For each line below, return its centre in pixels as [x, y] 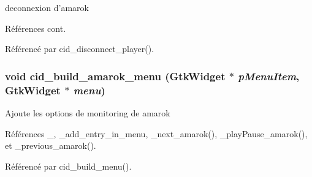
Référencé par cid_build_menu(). [68, 166]
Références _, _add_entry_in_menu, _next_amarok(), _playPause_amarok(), [156, 133]
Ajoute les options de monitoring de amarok [88, 112]
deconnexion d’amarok [47, 7]
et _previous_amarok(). [51, 145]
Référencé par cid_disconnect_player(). [80, 49]
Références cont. [36, 28]
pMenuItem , [269, 76]
